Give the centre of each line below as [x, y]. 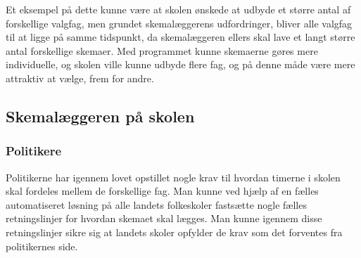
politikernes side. [42, 246]
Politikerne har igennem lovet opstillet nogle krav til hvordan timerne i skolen [173, 177]
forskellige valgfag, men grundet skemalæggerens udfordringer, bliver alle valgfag [179, 23]
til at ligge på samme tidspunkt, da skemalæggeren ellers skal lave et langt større [180, 37]
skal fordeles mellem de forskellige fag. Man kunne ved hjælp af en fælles [162, 191]
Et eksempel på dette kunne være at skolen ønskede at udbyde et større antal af [178, 9]
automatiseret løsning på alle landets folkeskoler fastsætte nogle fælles [156, 204]
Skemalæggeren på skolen [100, 116]
